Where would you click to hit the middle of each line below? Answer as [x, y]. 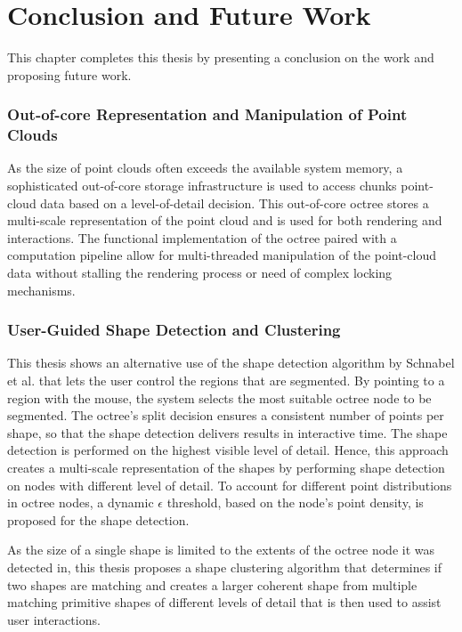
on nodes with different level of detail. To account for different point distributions [230, 485]
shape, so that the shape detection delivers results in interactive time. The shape [227, 432]
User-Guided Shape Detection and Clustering [174, 330]
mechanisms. [41, 290]
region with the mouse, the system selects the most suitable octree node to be [219, 397]
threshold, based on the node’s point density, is [295, 502]
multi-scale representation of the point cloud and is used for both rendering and [225, 220]
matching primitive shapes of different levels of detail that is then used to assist [224, 602]
